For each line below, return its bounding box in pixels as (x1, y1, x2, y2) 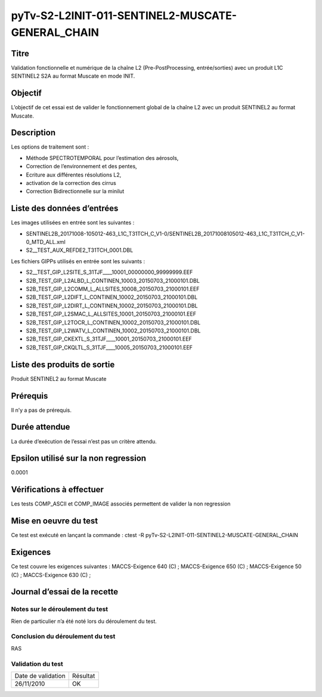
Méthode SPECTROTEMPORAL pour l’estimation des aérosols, (26, 154, 179, 161)
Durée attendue (11, 422, 70, 432)
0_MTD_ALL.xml (26, 239, 66, 246)
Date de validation (14, 671, 66, 680)
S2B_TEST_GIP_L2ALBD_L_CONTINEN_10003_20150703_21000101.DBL (26, 277, 200, 284)
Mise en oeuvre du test (11, 516, 98, 526)
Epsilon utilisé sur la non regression (11, 454, 146, 464)
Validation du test (11, 659, 64, 668)
